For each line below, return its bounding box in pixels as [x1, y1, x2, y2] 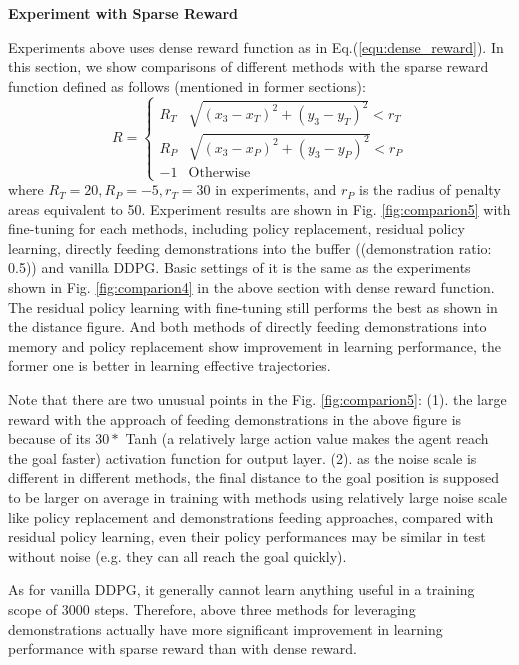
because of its [8, 428, 91, 449]
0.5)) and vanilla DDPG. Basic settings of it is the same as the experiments [8, 257, 471, 278]
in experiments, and [215, 179, 337, 200]
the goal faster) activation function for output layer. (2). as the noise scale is [8, 447, 477, 468]
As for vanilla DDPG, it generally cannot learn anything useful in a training [8, 579, 475, 600]
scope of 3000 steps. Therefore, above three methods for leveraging [8, 598, 416, 619]
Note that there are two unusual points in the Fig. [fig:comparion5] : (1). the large [8, 388, 507, 409]
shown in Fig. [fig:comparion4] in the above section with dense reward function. [8, 277, 495, 298]
